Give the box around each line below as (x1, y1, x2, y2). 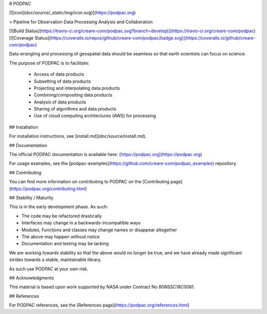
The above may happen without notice (21, 233, 100, 240)
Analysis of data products (34, 99, 87, 105)
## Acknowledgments (9, 275, 54, 281)
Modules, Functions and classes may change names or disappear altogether (21, 227, 178, 233)
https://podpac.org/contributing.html (10, 186, 86, 192)
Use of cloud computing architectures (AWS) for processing (34, 113, 156, 119)
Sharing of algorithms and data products (34, 106, 116, 112)
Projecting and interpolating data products (34, 85, 120, 91)
